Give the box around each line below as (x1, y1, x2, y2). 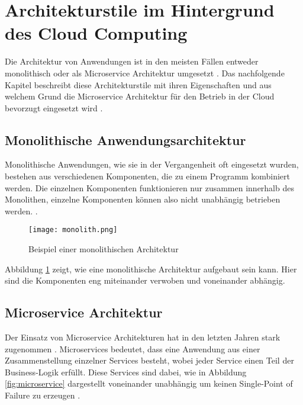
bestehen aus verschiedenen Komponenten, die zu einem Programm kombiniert (5, 170, 291, 182)
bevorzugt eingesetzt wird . (5, 101, 103, 114)
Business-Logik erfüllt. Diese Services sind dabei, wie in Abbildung (5, 365, 247, 378)
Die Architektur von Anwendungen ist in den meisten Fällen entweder (5, 55, 259, 67)
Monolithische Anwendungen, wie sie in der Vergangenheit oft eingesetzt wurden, (5, 158, 299, 171)
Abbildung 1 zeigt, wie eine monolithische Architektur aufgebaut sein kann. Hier (5, 262, 297, 275)
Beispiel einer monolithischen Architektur (28, 243, 179, 255)
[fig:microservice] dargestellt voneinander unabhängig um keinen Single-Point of (5, 377, 293, 390)
